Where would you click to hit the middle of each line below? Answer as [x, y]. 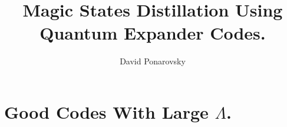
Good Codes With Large [106, 111]
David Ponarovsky [153, 61]
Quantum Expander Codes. [153, 33]
